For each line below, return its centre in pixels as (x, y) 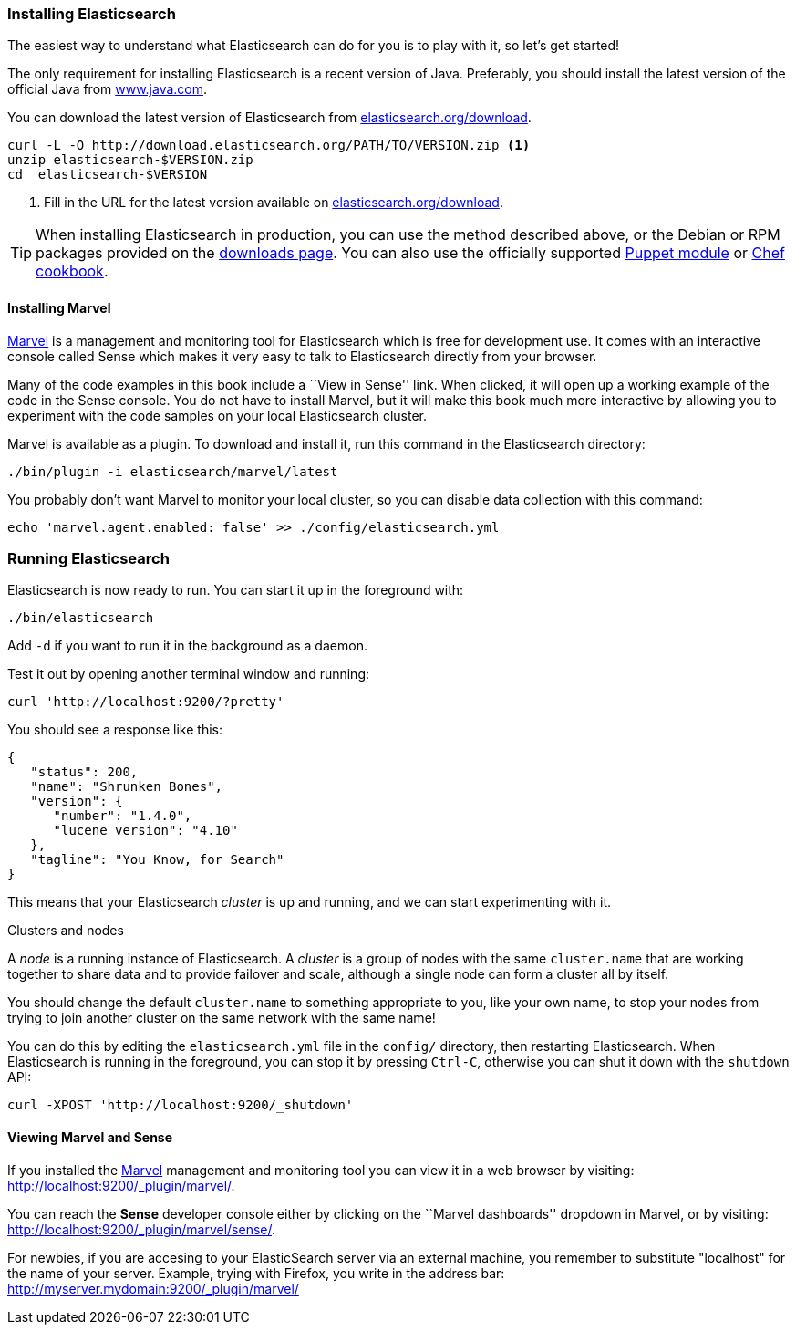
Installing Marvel (59, 307)
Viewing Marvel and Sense (90, 1137)
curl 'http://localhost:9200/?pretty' (146, 702)
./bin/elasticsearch (81, 618)
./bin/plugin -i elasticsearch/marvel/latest (173, 471)
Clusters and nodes (66, 931)
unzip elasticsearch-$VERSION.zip (130, 160)
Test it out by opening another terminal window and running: (189, 674)
